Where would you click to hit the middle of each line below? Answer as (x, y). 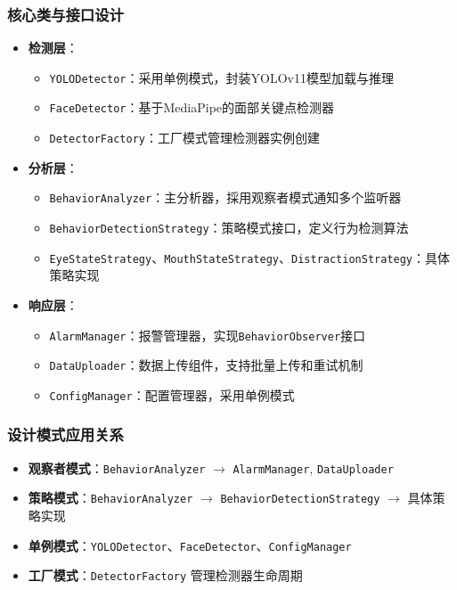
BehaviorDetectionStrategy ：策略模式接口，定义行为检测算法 (229, 228)
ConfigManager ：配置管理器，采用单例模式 (172, 394)
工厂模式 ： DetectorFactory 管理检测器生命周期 (165, 575)
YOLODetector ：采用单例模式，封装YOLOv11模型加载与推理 (221, 77)
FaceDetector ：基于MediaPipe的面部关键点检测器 (192, 107)
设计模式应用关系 (65, 434)
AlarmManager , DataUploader (313, 467)
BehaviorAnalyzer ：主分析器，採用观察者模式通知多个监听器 (225, 197)
